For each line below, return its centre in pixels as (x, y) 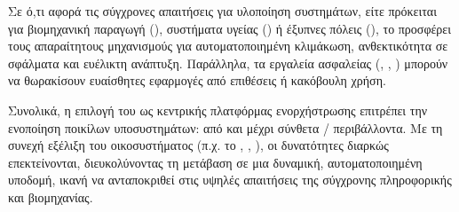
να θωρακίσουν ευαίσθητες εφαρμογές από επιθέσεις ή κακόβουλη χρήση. (197, 80)
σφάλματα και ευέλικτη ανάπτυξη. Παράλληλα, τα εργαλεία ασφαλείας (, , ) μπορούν (228, 63)
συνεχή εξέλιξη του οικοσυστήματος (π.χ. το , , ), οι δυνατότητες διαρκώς (198, 145)
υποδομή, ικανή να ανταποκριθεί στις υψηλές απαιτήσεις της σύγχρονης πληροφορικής (230, 180)
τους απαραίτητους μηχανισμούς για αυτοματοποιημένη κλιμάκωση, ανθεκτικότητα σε (228, 46)
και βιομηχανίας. (51, 196)
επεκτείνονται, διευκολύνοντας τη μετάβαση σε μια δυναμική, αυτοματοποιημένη (215, 162)
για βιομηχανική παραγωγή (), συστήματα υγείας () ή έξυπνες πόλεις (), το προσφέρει (229, 28)
